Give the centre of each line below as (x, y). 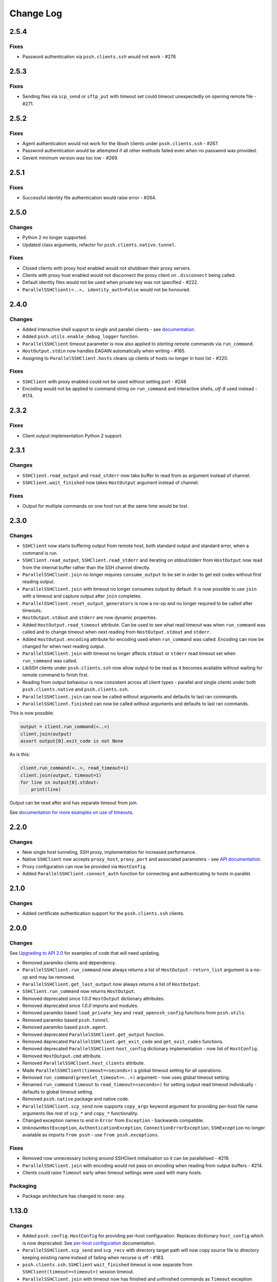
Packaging (23, 1186)
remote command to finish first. (56, 675)
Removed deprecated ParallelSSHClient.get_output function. (94, 1034)
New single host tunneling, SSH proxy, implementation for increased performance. (109, 852)
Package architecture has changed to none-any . (74, 1196)
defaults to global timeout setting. (58, 1092)
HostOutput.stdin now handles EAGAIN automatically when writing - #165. (104, 351)
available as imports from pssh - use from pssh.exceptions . (91, 1135)
